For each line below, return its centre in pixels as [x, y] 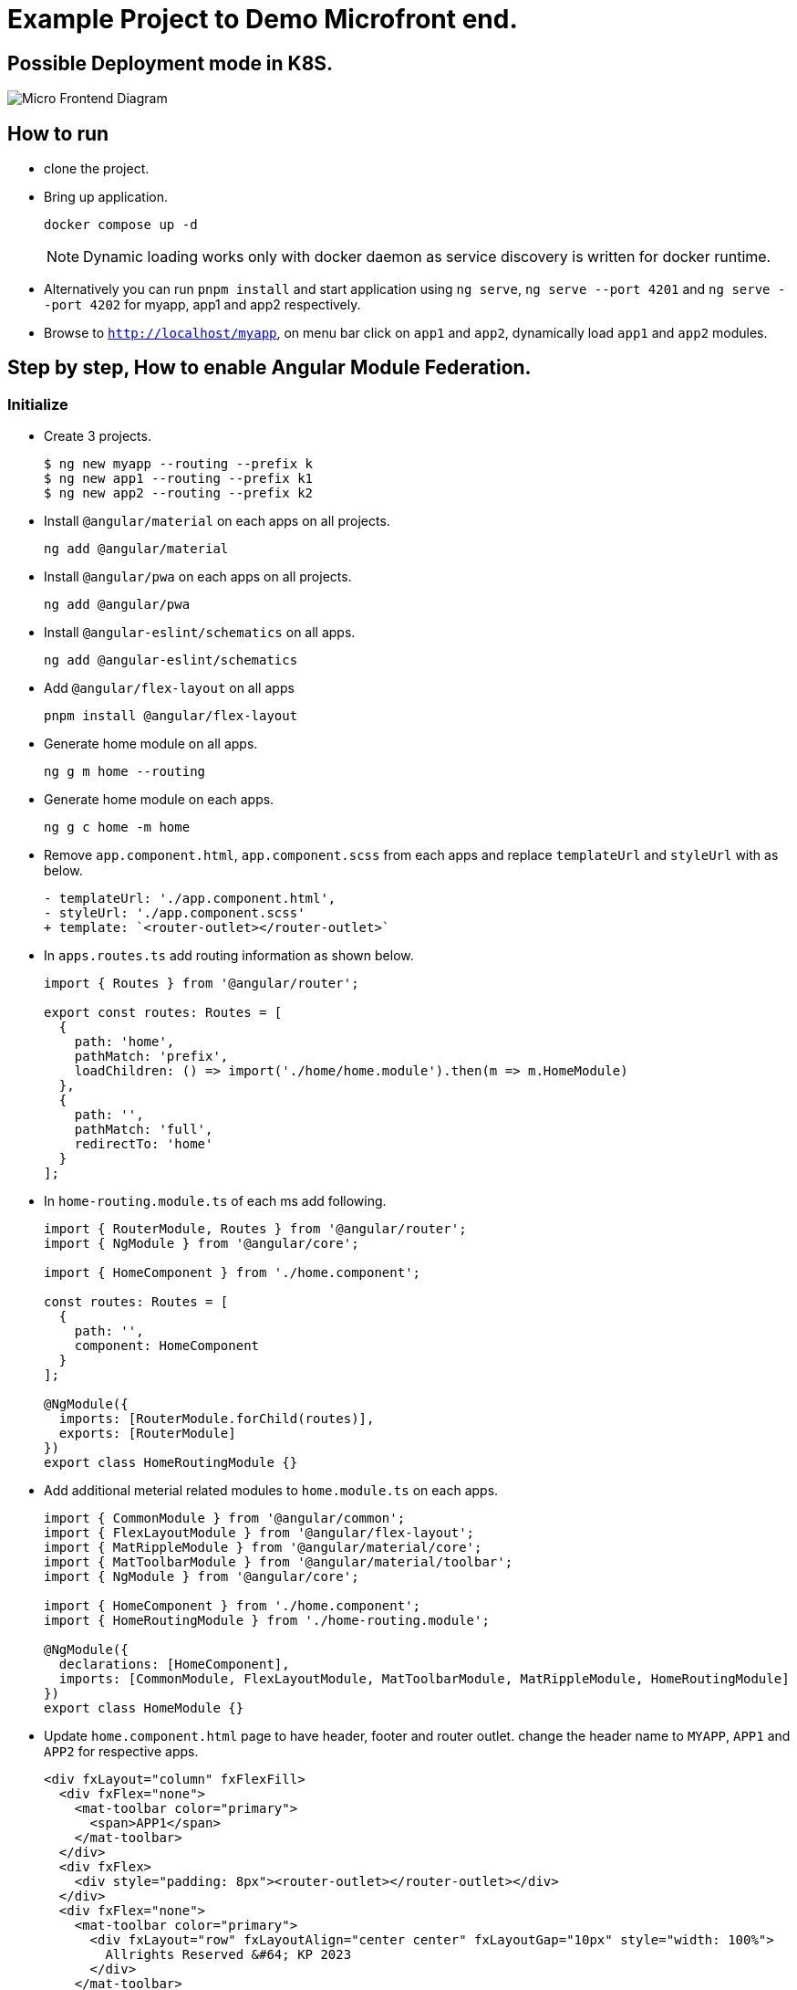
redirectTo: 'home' [144, 1144]
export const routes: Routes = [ [163, 1013]
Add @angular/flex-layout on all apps [169, 688]
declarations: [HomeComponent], [174, 1665]
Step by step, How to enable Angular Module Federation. [269, 368]
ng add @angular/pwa [117, 605]
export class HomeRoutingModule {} [171, 1463]
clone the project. [97, 169]
